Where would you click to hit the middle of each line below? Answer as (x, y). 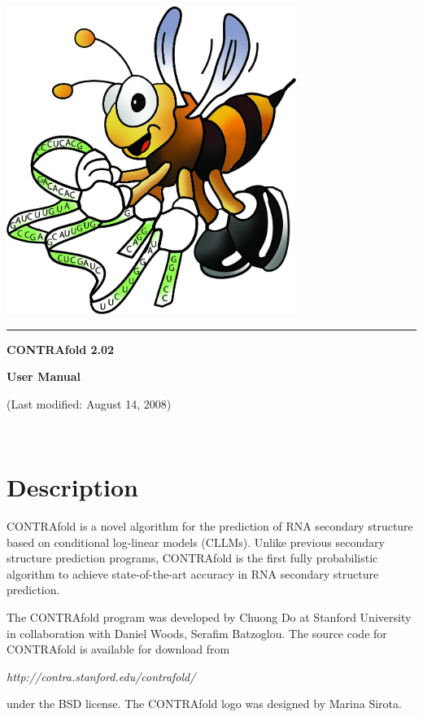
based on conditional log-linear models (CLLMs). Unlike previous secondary (196, 542)
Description (73, 487)
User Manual (44, 376)
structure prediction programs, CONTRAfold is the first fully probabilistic (192, 558)
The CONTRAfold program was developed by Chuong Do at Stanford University (209, 617)
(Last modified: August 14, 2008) (89, 403)
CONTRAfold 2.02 (61, 349)
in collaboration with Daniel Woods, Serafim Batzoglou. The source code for (197, 633)
